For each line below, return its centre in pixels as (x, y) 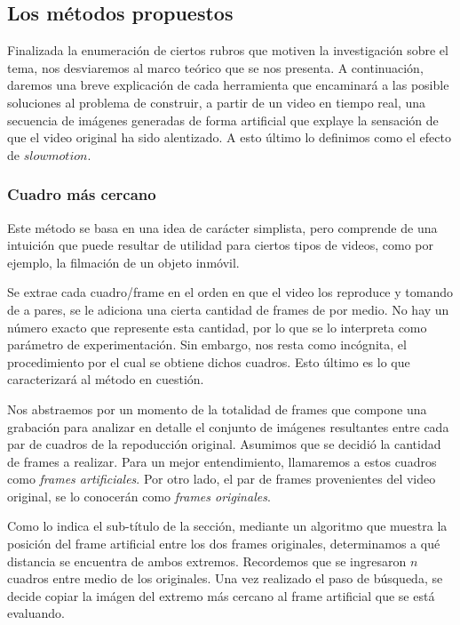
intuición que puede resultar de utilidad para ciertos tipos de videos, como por (221, 245)
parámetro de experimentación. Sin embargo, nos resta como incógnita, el (207, 345)
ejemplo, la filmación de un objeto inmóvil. (123, 262)
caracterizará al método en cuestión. (106, 379)
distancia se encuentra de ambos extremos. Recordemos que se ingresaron (207, 561)
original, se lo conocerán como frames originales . (139, 496)
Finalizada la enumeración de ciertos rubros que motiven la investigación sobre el (228, 50)
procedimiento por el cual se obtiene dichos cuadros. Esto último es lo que (209, 361)
